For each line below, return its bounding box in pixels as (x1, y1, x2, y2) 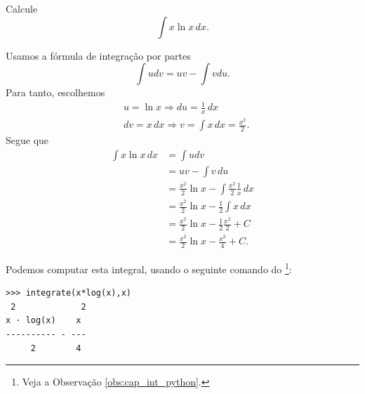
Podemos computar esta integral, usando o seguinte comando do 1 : (6, 259, 292, 276)
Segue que (6, 133, 49, 147)
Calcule (6, 1, 38, 15)
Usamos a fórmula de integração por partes (6, 48, 191, 63)
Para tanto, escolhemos (6, 85, 105, 100)
